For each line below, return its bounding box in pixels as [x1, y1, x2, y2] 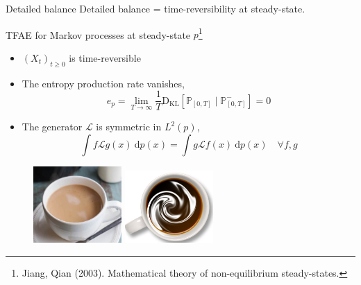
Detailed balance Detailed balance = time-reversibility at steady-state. [6, 1, 305, 15]
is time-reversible [69, 50, 141, 64]
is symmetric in [96, 119, 162, 134]
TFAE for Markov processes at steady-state [6, 27, 191, 42]
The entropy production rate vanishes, [22, 76, 185, 90]
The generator [22, 119, 83, 134]
